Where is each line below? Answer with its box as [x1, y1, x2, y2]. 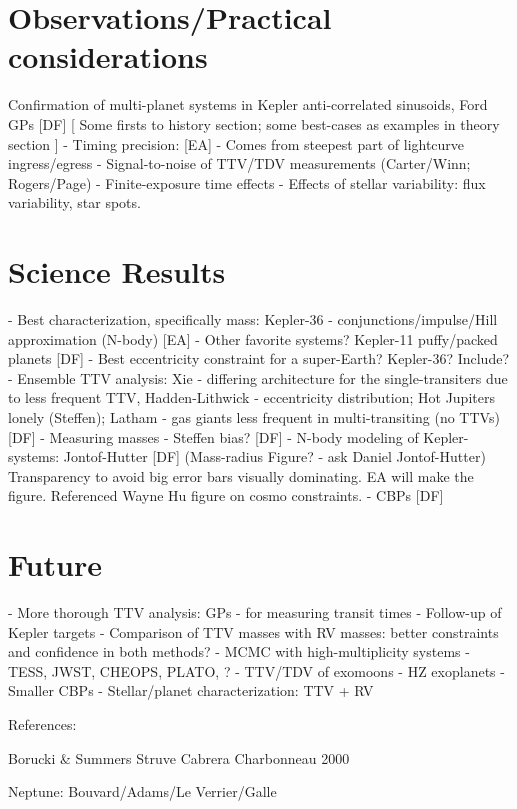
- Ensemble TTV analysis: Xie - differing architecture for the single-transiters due [8, 367, 508, 388]
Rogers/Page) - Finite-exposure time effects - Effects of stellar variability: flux [8, 172, 486, 193]
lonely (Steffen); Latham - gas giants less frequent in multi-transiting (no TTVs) [8, 406, 500, 427]
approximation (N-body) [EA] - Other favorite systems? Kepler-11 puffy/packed [8, 328, 498, 349]
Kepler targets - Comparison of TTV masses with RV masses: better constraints [8, 621, 499, 642]
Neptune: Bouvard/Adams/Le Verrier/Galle [8, 781, 277, 802]
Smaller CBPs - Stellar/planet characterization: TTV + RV [8, 680, 374, 701]
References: [8, 714, 77, 735]
